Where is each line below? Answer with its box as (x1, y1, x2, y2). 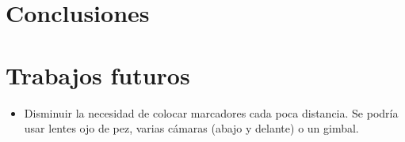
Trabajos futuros (6, 58, 190, 91)
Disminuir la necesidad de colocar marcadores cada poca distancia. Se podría (24, 104, 399, 121)
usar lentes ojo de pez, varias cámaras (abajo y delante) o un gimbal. (24, 120, 359, 136)
